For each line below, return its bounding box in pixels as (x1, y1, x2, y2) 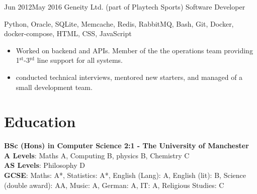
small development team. (16, 81, 93, 92)
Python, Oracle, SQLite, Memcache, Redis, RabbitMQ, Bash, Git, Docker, (4, 18, 234, 29)
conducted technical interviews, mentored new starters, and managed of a (16, 71, 243, 82)
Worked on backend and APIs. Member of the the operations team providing (16, 45, 253, 55)
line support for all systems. (37, 55, 123, 65)
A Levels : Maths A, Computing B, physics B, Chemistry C (4, 150, 190, 160)
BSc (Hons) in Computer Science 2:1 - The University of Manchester (4, 140, 249, 151)
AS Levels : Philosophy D (4, 160, 85, 170)
